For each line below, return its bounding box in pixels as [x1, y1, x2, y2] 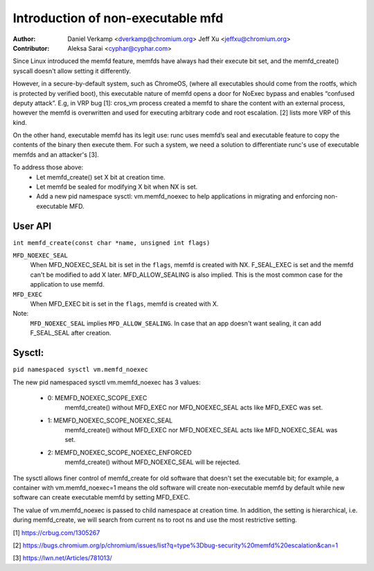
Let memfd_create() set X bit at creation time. [36, 173, 166, 181]
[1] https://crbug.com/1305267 [12, 528, 100, 537]
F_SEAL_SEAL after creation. [30, 329, 112, 337]
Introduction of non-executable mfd [12, 10, 224, 26]
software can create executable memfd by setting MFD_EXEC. [12, 493, 190, 502]
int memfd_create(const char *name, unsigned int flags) [12, 239, 211, 246]
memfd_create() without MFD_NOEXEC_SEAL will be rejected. [64, 458, 241, 466]
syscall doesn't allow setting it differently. [12, 67, 132, 75]
